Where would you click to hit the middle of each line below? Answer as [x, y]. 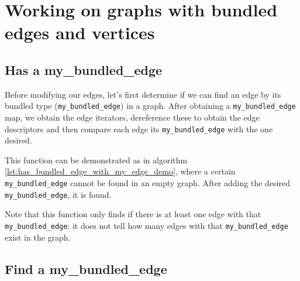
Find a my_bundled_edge [86, 268]
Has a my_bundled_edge [84, 69]
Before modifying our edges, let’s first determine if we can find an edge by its [143, 94]
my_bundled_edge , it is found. [58, 194]
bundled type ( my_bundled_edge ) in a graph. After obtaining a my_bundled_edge [150, 106]
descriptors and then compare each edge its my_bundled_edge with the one [139, 128]
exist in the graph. [38, 237]
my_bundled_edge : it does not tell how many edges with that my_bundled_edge [146, 225]
